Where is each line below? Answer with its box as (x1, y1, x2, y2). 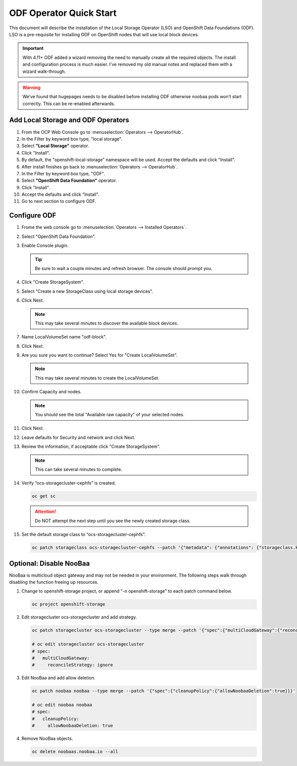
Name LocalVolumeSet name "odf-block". (21, 334, 107, 340)
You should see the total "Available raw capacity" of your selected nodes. (35, 412, 185, 418)
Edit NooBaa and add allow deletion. (21, 675, 96, 681)
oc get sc (32, 493, 56, 499)
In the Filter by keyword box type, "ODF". (21, 170, 105, 176)
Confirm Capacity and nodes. (21, 389, 82, 395)
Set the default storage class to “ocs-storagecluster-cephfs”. (21, 532, 146, 538)
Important (22, 45, 44, 52)
